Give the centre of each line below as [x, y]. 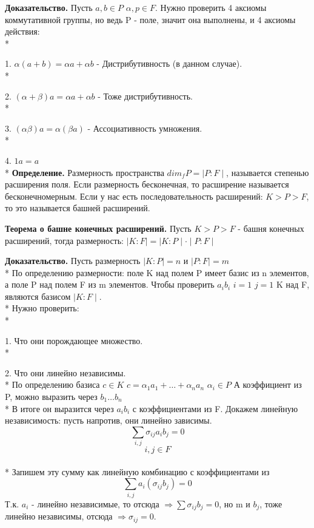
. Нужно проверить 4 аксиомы [211, 7]
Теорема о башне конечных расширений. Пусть [98, 228]
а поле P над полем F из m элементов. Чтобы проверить [110, 284]
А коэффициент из [268, 384]
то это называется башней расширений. [78, 208]
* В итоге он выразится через [59, 408]
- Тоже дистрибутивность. [145, 96]
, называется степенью [268, 172]
